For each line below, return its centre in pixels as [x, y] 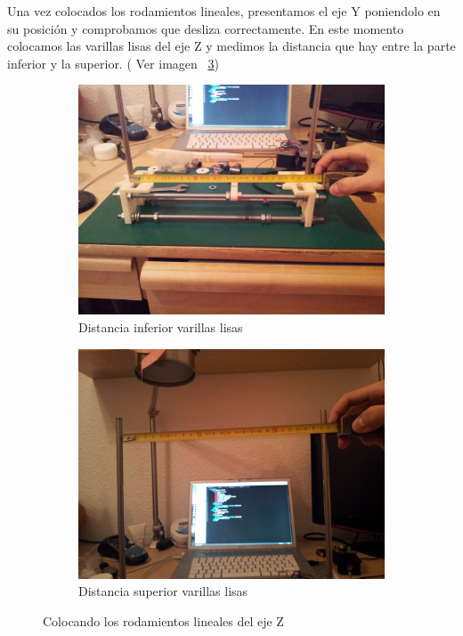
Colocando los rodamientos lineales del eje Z [163, 620]
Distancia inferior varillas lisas [161, 326]
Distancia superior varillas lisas [163, 591]
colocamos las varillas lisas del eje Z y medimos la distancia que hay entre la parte [231, 46]
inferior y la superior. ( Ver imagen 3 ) [113, 63]
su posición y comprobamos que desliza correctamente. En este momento [206, 28]
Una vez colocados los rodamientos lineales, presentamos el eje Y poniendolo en [224, 11]
